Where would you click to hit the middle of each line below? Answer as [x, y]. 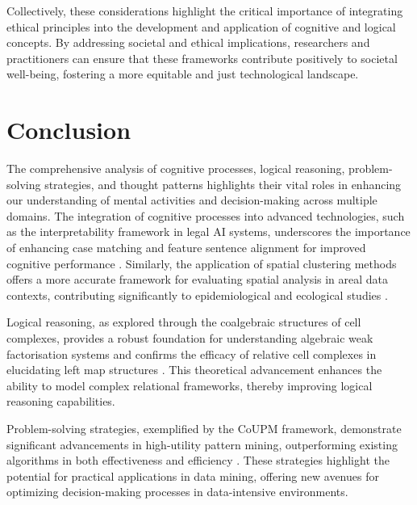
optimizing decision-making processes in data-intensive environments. [177, 492]
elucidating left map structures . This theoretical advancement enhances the [194, 370]
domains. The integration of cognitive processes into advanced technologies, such [206, 215]
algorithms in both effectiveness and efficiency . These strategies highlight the [198, 460]
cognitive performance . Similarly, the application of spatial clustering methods [202, 263]
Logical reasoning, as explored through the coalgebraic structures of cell [184, 322]
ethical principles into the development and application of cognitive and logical [201, 26]
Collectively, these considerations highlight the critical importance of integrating [205, 11]
